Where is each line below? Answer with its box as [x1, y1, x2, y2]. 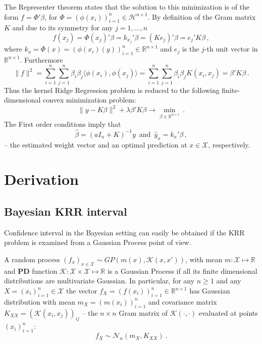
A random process [4, 254, 60, 265]
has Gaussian [189, 285, 230, 296]
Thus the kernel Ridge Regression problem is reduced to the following [4, 84, 220, 95]
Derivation [4, 169, 79, 189]
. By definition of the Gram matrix [147, 11, 256, 22]
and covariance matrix [148, 296, 217, 307]
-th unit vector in [204, 43, 258, 54]
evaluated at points [198, 307, 258, 318]
